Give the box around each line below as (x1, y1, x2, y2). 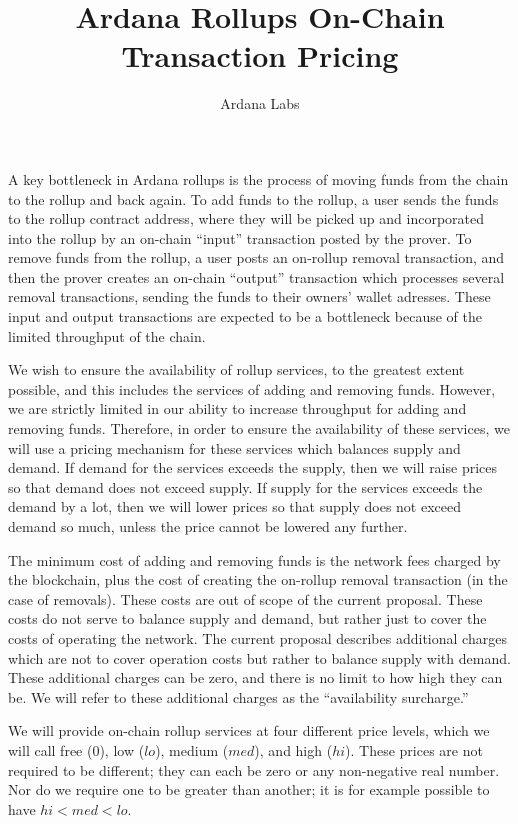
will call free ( (8, 739, 93, 760)
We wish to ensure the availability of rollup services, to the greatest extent (8, 359, 465, 380)
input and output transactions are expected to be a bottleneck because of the (8, 306, 482, 327)
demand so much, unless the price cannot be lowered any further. (8, 516, 408, 536)
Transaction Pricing (121, 35, 399, 76)
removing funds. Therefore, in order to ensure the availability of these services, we (8, 418, 510, 439)
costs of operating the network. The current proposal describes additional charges (8, 627, 507, 648)
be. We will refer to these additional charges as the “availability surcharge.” (8, 686, 469, 707)
